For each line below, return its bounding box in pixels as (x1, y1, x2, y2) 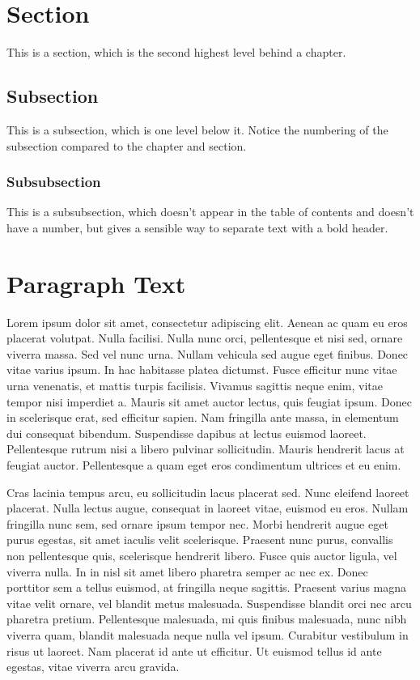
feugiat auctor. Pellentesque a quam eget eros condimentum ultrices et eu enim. (6, 456, 401, 473)
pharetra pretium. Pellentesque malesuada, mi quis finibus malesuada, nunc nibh (6, 610, 407, 627)
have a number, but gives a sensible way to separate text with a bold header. (6, 219, 388, 236)
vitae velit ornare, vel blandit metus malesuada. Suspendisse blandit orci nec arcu (6, 594, 412, 611)
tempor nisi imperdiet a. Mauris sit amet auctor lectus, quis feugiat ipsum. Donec (6, 393, 412, 410)
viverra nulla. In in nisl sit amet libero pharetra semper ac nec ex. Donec (6, 563, 368, 580)
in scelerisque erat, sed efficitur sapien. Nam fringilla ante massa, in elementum (6, 409, 399, 426)
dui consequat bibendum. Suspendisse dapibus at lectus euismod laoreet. (6, 424, 367, 441)
